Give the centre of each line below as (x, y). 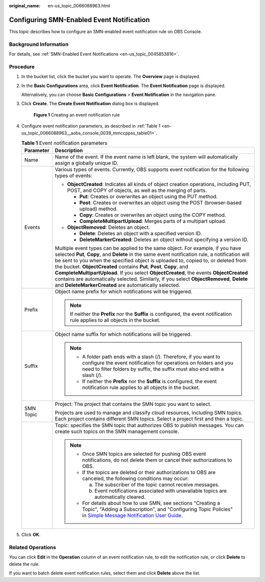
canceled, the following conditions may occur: (135, 479)
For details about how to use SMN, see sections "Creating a (151, 503)
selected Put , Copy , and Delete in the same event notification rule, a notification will (152, 254)
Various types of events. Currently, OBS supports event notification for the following (152, 170)
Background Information (39, 44)
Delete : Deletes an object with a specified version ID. (141, 234)
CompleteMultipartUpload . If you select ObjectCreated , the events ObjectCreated (151, 273)
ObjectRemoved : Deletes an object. (108, 227)
